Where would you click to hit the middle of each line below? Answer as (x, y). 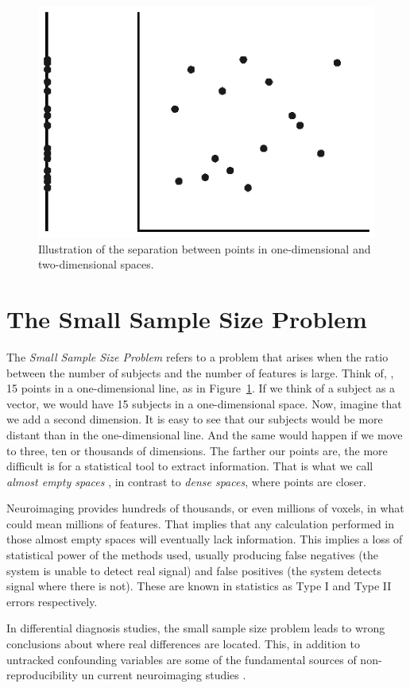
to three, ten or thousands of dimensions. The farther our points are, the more (197, 450)
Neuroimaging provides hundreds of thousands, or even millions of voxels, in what (205, 508)
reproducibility (42, 675)
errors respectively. (52, 601)
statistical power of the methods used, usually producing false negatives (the (193, 555)
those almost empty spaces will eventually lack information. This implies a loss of (205, 539)
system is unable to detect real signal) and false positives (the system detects (194, 570)
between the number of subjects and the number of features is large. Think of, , (200, 372)
